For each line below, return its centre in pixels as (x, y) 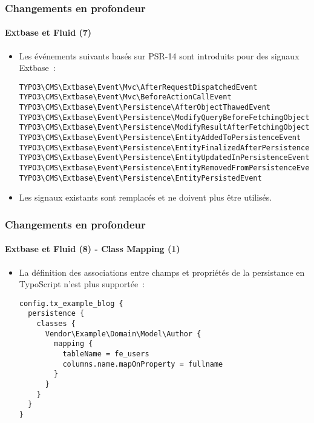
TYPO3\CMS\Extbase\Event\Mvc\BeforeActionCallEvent (125, 97)
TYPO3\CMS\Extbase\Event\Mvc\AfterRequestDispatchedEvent (138, 87)
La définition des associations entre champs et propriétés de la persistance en (162, 272)
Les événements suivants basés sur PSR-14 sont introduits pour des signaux (159, 55)
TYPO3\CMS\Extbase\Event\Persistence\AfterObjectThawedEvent (145, 108)
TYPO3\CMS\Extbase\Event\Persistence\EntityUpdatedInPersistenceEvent (164, 158)
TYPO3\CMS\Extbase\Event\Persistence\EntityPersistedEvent (140, 178)
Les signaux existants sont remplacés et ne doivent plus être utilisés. (146, 197)
